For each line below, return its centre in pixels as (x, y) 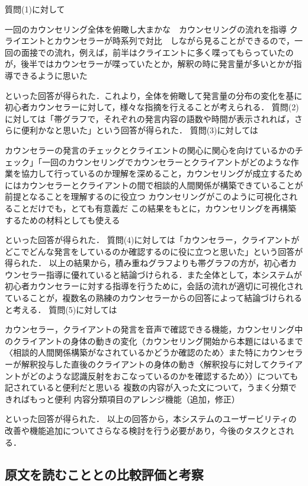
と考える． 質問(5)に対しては (61, 309)
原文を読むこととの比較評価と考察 (104, 474)
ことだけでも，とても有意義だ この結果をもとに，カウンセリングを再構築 (154, 208)
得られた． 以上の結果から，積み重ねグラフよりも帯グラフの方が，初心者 (147, 263)
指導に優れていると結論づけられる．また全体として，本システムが (174, 274)
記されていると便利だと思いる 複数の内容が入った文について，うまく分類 (147, 387)
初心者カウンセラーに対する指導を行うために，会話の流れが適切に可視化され (154, 286)
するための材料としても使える (62, 220)
